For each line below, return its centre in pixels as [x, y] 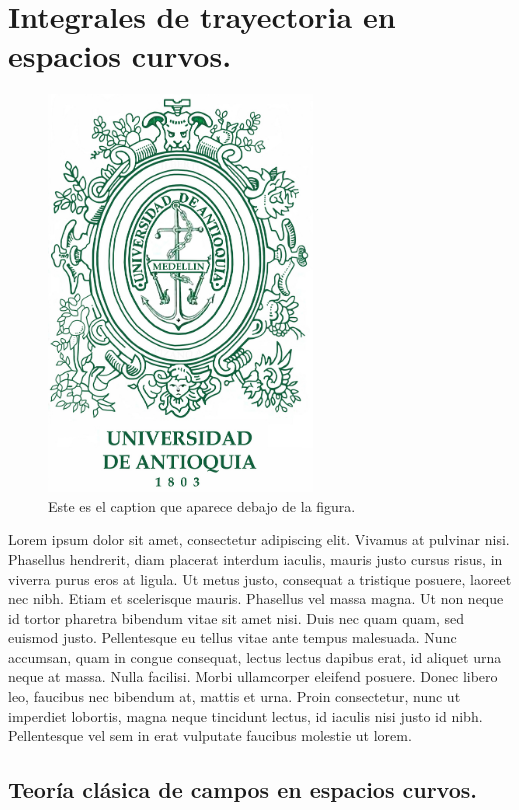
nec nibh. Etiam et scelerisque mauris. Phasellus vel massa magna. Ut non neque [256, 598]
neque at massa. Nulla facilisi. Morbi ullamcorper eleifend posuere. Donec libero [253, 676]
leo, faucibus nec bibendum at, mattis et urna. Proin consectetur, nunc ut [234, 696]
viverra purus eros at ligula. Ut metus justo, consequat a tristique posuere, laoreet [260, 578]
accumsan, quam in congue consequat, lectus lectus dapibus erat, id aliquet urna [255, 656]
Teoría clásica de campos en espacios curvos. [242, 789]
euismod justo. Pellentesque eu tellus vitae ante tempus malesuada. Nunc [232, 637]
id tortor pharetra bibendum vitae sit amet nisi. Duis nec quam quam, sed [236, 617]
